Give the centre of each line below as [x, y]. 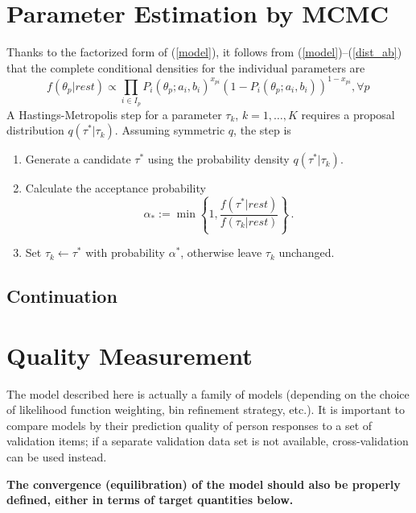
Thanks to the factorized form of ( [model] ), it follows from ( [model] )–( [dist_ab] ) [204, 52]
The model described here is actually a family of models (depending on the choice [208, 393]
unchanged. [307, 252]
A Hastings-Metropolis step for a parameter [114, 114]
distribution [35, 130]
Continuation [62, 296]
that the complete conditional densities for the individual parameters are [186, 67]
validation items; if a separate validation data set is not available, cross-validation [208, 441]
